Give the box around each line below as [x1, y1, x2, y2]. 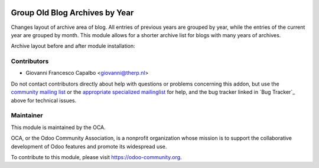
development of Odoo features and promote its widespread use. [11, 143, 167, 150]
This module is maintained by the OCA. [11, 124, 106, 131]
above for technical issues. [11, 97, 77, 104]
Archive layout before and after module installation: [11, 42, 135, 50]
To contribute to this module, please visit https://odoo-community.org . [11, 153, 183, 160]
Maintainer [11, 111, 43, 120]
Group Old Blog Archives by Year [11, 8, 134, 18]
